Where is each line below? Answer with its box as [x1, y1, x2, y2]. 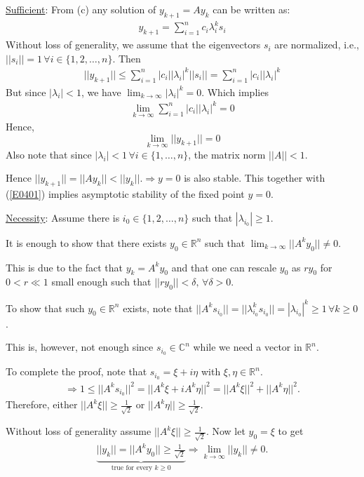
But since [6, 84, 46, 99]
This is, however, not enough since [6, 340, 154, 354]
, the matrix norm [188, 147, 266, 161]
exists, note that [123, 300, 193, 315]
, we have [81, 84, 121, 99]
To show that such [6, 300, 85, 315]
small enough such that [51, 274, 151, 289]
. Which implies [201, 84, 269, 99]
